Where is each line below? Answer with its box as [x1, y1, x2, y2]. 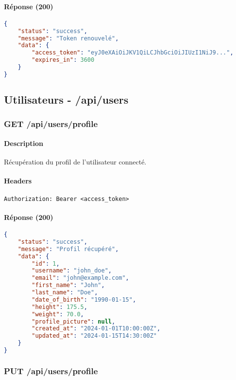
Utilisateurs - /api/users [4, 92, 129, 107]
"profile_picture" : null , [32, 318, 116, 325]
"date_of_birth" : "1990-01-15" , [32, 296, 136, 303]
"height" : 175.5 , [32, 303, 87, 310]
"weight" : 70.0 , [32, 310, 84, 318]
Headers [4, 176, 32, 186]
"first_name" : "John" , [32, 282, 105, 289]
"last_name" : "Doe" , [32, 289, 98, 296]
